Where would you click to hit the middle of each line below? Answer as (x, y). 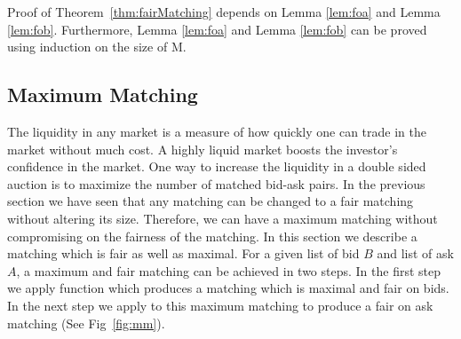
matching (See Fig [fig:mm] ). (86, 323)
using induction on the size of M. (97, 47)
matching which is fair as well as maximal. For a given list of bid (183, 253)
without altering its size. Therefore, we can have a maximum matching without (223, 218)
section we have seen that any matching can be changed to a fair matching (211, 201)
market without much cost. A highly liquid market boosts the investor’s (203, 149)
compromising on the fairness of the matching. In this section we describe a (212, 236)
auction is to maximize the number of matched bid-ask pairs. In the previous (216, 183)
